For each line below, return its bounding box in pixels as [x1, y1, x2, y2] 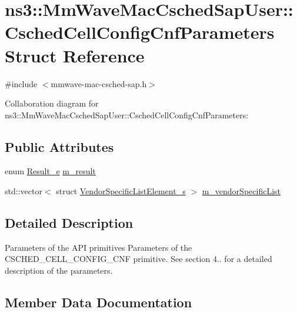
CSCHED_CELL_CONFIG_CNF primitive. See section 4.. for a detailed [5, 253, 272, 265]
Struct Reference [5, 43, 145, 67]
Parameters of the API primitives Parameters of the [5, 241, 192, 253]
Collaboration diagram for [5, 97, 99, 109]
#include [5, 77, 38, 89]
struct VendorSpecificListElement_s [56, 185, 186, 197]
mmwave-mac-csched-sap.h [51, 77, 147, 89]
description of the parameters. [5, 264, 113, 277]
